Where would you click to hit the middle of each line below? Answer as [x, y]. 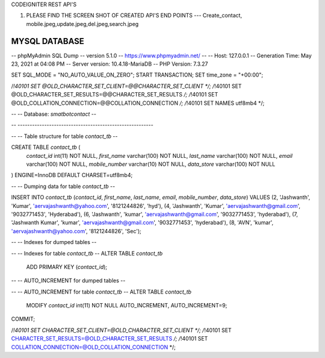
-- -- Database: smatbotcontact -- [54, 114]
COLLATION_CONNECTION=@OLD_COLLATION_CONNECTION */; [93, 347]
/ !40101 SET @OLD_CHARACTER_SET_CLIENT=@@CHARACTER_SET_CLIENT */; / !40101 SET [126, 86]
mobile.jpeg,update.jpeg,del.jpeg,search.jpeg [82, 24]
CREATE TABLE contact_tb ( [46, 147]
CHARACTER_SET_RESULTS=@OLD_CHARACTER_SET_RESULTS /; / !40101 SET [110, 339]
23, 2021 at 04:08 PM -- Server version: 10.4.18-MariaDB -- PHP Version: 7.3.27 [110, 64]
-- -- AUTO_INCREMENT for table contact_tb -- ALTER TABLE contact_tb [101, 292]
